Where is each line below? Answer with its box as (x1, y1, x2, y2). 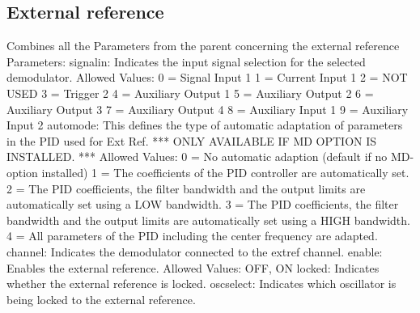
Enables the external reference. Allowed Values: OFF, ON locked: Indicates (6, 259, 380, 276)
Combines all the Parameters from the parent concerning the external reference (6, 37, 400, 54)
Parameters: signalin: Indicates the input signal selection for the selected (6, 53, 366, 70)
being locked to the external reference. (6, 290, 196, 307)
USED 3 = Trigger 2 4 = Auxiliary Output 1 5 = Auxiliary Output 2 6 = (6, 84, 374, 101)
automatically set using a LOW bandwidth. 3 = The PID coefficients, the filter (6, 196, 399, 213)
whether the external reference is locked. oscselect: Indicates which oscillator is (6, 275, 397, 292)
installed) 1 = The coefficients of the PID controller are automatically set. (41, 163, 409, 180)
